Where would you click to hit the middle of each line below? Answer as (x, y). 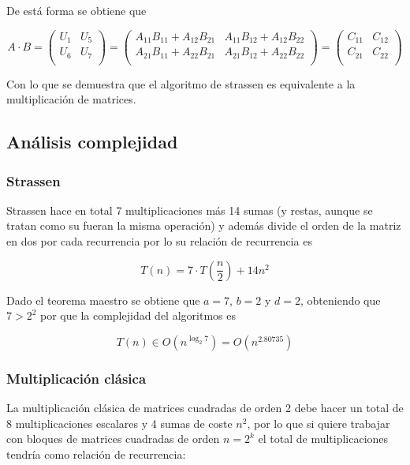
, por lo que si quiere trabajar (319, 423)
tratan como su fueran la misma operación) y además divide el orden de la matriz (204, 225)
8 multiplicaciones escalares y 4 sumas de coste (119, 423)
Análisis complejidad (92, 142)
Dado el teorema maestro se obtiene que (103, 300)
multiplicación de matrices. (71, 99)
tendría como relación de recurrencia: (96, 454)
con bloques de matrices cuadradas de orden (113, 439)
